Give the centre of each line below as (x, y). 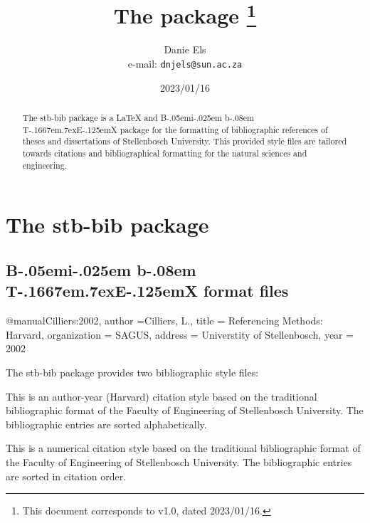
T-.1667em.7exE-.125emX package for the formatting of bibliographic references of (175, 129)
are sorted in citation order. (66, 476)
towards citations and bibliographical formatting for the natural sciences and (165, 153)
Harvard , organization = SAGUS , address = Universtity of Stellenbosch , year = (180, 334)
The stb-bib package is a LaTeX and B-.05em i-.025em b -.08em (138, 118)
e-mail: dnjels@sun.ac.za (185, 64)
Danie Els (185, 49)
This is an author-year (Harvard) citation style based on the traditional (162, 396)
